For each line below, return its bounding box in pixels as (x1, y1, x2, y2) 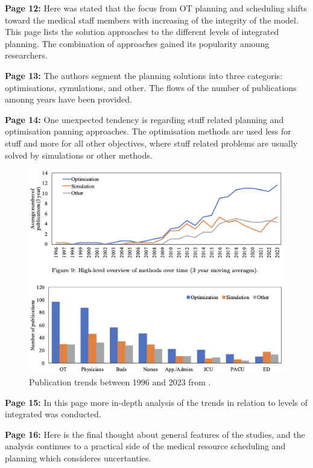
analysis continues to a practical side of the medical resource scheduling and (5, 440, 286, 452)
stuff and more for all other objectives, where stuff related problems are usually (5, 136, 298, 149)
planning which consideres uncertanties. (5, 451, 151, 464)
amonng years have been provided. (5, 93, 132, 106)
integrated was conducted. (5, 408, 101, 420)
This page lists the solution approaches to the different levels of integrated (5, 25, 279, 38)
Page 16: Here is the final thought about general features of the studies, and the (5, 428, 305, 440)
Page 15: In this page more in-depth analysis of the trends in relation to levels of (5, 396, 308, 408)
